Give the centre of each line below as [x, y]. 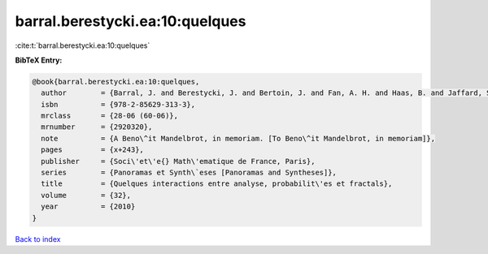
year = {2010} [88, 207]
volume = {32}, [86, 195]
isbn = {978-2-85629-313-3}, [118, 104]
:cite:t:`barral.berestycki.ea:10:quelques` [83, 45]
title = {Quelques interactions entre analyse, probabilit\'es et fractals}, [217, 184]
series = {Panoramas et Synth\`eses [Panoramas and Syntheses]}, [189, 173]
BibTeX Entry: [39, 60]
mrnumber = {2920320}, [97, 127]
